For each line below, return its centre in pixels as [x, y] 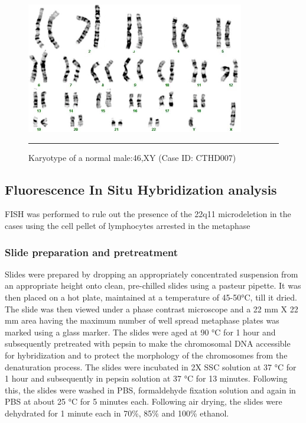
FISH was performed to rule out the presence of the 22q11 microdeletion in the [148, 214]
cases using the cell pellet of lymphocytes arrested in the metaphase [128, 225]
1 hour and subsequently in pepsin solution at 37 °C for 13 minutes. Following [146, 378]
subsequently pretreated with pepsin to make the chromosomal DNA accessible [148, 343]
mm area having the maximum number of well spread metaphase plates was [142, 320]
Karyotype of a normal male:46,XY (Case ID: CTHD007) [132, 157]
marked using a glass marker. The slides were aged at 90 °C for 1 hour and [140, 332]
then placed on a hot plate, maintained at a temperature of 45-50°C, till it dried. [151, 297]
